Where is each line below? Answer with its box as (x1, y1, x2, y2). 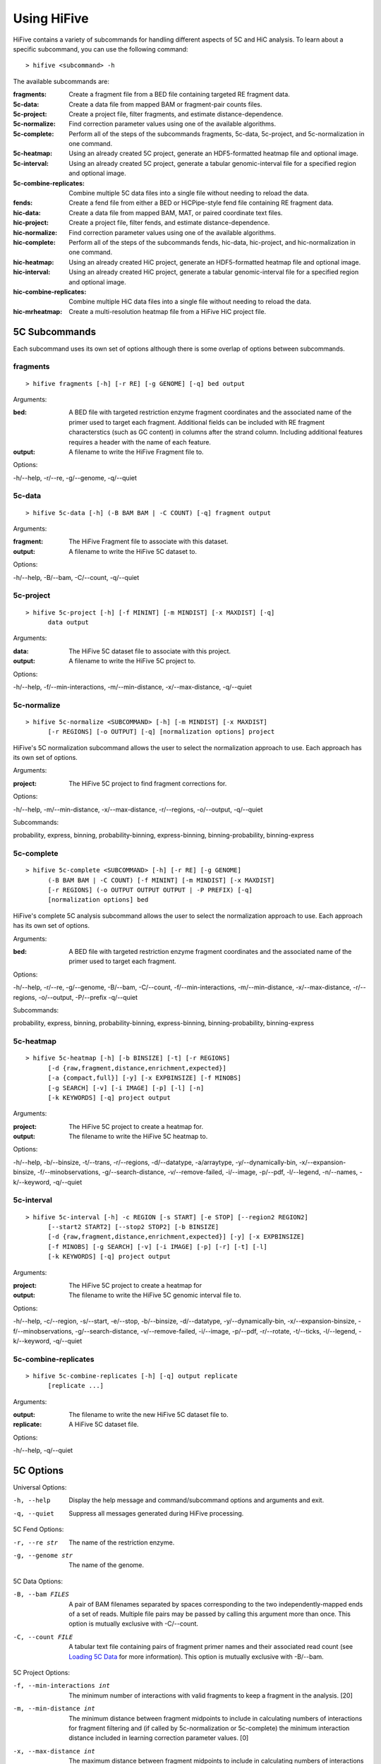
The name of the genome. (68, 1561, 145, 1569)
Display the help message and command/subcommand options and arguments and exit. (68, 1496, 325, 1504)
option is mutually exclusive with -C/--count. (68, 1619, 199, 1628)
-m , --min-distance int (13, 1705, 95, 1712)
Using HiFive (13, 11, 90, 26)
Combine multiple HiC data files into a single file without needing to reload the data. (68, 297, 312, 306)
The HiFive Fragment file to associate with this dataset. (68, 537, 229, 546)
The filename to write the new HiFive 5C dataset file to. (68, 1410, 229, 1419)
